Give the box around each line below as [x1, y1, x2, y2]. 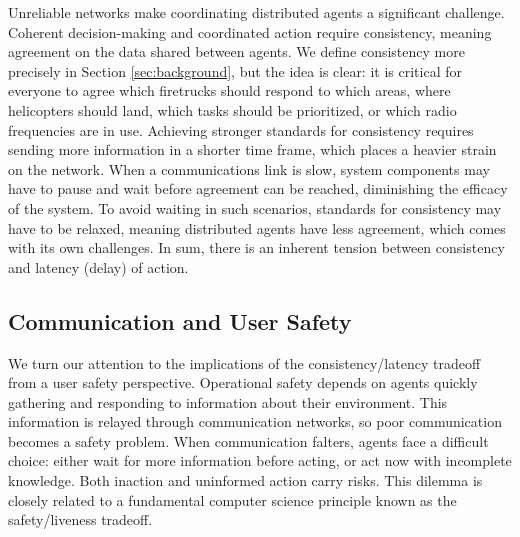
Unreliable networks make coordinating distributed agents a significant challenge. [8, 2, 505, 22]
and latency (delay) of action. [8, 256, 189, 277]
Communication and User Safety [8, 305, 352, 336]
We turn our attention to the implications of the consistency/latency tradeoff [8, 352, 481, 373]
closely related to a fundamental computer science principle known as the [8, 489, 457, 510]
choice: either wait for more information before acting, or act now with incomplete [8, 450, 512, 471]
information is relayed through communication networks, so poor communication [8, 411, 502, 432]
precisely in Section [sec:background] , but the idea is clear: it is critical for [8, 60, 462, 81]
